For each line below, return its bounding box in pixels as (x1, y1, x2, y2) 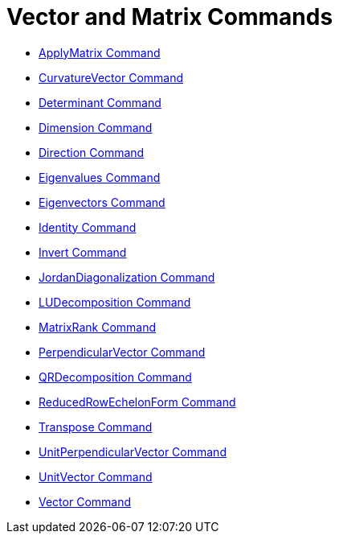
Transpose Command (39, 419, 153, 434)
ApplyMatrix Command (39, 45, 161, 60)
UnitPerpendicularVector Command (39, 444, 227, 459)
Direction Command (39, 145, 145, 159)
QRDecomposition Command (39, 369, 192, 384)
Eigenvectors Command (39, 195, 165, 209)
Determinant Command (39, 95, 161, 109)
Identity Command (39, 220, 137, 234)
